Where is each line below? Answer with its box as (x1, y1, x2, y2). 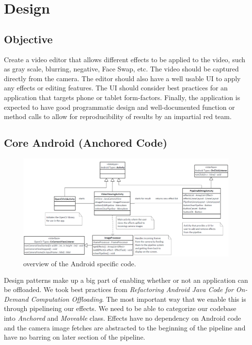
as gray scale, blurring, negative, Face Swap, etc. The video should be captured (4, 64, 239, 74)
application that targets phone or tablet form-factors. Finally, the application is (4, 92, 240, 102)
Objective (4, 31, 53, 46)
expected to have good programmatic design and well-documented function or (4, 102, 235, 112)
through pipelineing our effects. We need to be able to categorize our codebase (4, 303, 236, 313)
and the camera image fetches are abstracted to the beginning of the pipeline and (4, 322, 246, 332)
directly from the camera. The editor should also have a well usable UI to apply (4, 73, 241, 83)
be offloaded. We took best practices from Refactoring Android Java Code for (4, 284, 234, 294)
